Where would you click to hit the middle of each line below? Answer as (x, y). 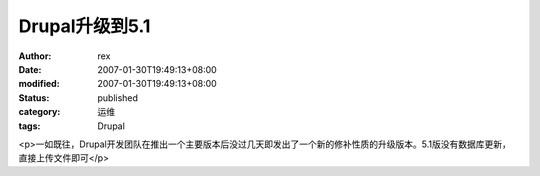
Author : (35, 56)
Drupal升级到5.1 (84, 26)
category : (39, 112)
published (118, 97)
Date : (30, 69)
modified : (39, 84)
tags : (29, 126)
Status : (34, 97)
